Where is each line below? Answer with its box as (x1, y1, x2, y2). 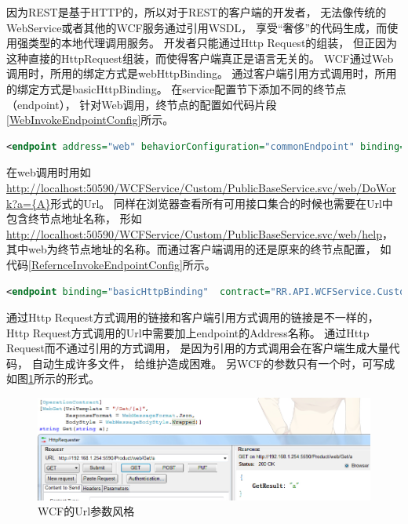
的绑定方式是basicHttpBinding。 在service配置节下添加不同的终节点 (6, 80, 347, 96)
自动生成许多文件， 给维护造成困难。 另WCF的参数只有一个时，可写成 (31, 355, 395, 371)
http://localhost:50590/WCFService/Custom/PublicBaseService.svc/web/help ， (6, 225, 393, 242)
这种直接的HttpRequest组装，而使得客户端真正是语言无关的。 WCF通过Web (6, 49, 394, 66)
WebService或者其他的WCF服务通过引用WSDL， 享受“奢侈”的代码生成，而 (6, 19, 388, 35)
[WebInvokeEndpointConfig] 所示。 (6, 111, 174, 128)
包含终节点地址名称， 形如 (6, 210, 142, 227)
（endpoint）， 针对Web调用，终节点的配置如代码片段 (6, 96, 277, 112)
